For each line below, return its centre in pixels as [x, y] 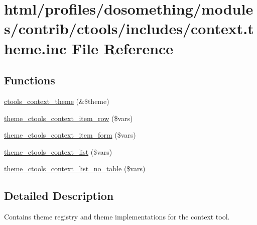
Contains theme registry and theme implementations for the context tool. [117, 217]
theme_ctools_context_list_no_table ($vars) [75, 168]
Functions [30, 80]
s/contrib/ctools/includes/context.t [129, 28]
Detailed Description [59, 196]
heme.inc [35, 48]
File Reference [123, 48]
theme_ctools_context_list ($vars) [58, 151]
